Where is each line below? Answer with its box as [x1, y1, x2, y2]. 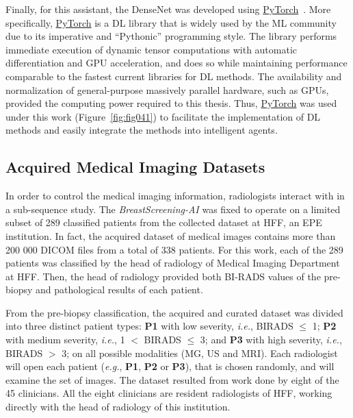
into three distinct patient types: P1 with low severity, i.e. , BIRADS [5, 319, 293, 333]
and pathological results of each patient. [36, 282, 203, 297]
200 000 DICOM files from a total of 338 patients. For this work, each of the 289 [5, 242, 343, 256]
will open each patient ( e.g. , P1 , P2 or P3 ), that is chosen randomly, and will [5, 359, 335, 373]
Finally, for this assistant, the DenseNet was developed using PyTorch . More [5, 2, 331, 16]
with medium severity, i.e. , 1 [5, 332, 125, 347]
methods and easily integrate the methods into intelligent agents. [5, 123, 278, 137]
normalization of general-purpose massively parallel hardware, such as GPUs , [5, 82, 329, 97]
